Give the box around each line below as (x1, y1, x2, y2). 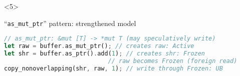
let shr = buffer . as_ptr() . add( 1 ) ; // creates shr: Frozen (4, 50, 205, 57)
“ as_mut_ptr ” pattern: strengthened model (4, 17, 136, 28)
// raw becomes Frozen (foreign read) (108, 57, 237, 64)
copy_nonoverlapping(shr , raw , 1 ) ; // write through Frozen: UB (4, 64, 223, 72)
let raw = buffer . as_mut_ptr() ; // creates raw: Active (4, 42, 194, 50)
